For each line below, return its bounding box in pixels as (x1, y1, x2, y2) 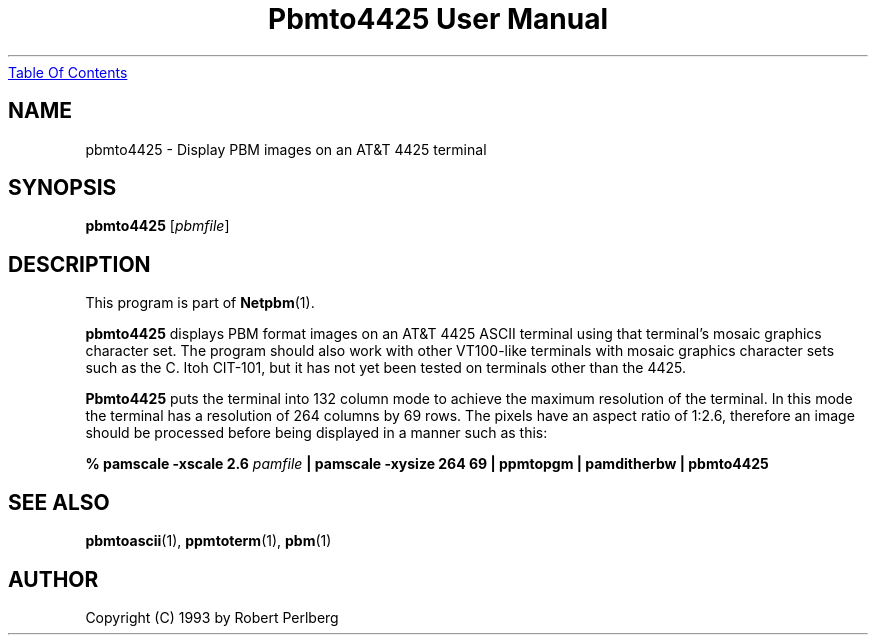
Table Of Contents (8, 63, 128, 81)
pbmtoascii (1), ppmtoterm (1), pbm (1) (85, 532, 332, 550)
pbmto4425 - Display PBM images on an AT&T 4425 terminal (85, 140, 487, 158)
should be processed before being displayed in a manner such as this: (85, 424, 548, 442)
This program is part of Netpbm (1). (85, 294, 315, 312)
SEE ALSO (8, 489, 110, 515)
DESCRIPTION (8, 251, 151, 277)
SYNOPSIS (8, 175, 117, 201)
